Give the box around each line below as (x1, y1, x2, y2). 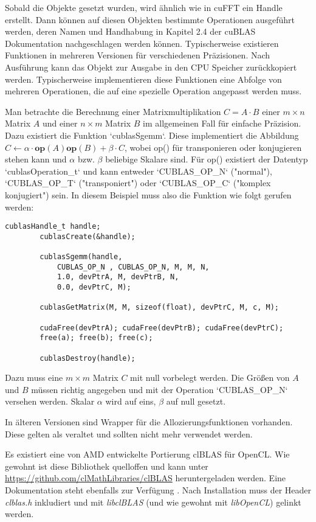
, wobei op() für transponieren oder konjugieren (125, 141, 302, 153)
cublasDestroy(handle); (39, 353, 136, 363)
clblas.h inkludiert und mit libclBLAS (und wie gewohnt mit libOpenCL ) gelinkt (5, 495, 301, 508)
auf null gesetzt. (166, 395, 226, 408)
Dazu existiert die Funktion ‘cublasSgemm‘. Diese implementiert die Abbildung (5, 128, 299, 141)
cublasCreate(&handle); (39, 232, 136, 241)
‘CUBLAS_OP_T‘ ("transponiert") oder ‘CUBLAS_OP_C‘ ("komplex (5, 176, 271, 189)
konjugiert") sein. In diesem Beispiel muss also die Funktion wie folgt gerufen (5, 188, 292, 201)
